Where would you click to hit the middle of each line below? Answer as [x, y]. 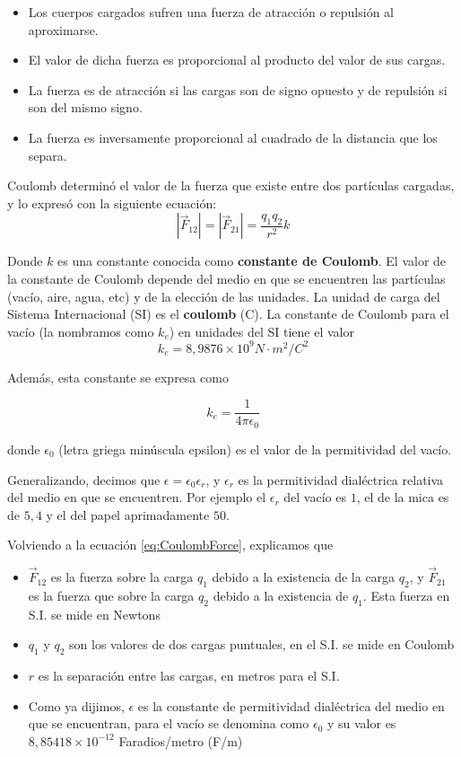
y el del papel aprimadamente [128, 514]
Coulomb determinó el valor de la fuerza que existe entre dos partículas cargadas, [231, 185]
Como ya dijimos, [76, 705]
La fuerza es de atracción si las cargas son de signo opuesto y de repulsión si [238, 89]
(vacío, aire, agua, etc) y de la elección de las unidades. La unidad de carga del [224, 296]
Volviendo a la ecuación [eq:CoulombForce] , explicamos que [170, 545]
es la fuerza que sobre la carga [111, 595]
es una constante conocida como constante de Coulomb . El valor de [252, 261]
